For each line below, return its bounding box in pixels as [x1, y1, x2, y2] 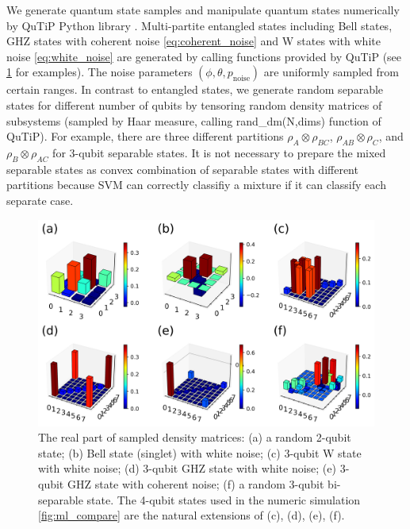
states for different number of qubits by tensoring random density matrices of [6, 96, 382, 113]
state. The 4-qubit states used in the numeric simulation [86, 491, 361, 508]
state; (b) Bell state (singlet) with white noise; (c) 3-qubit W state [38, 444, 362, 461]
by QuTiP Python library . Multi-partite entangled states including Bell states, [6, 17, 393, 33]
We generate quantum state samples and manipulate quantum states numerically [6, 2, 400, 17]
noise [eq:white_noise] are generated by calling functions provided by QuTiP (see [6, 48, 402, 64]
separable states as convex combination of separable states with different [6, 160, 358, 177]
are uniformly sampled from [263, 64, 399, 80]
